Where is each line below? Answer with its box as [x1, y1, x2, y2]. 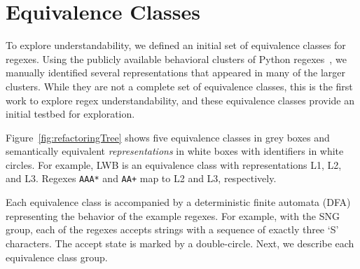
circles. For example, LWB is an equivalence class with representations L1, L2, [6, 157, 342, 172]
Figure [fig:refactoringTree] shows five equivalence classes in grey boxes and [6, 130, 330, 144]
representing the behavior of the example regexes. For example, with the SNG [6, 208, 340, 223]
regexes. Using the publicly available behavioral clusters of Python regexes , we [6, 51, 347, 66]
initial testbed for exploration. [6, 106, 135, 121]
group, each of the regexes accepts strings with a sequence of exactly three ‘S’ [6, 222, 339, 237]
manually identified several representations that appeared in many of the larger [6, 65, 346, 80]
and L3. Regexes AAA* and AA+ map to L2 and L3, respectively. [6, 171, 277, 186]
